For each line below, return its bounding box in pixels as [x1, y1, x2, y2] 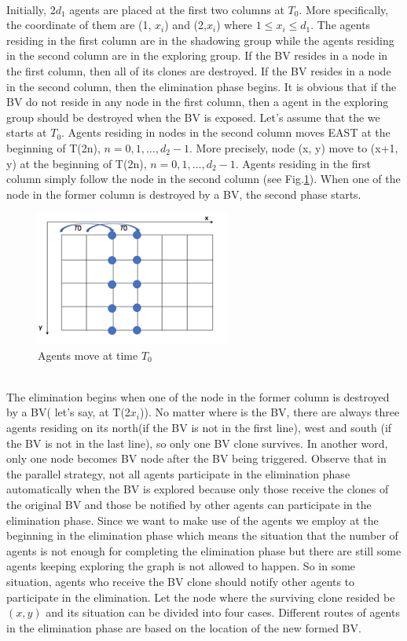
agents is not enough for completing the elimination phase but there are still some [6, 542, 401, 559]
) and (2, [164, 16, 207, 33]
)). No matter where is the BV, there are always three [140, 404, 400, 420]
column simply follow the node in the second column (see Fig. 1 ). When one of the [6, 170, 401, 187]
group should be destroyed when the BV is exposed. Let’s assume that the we [6, 108, 380, 125]
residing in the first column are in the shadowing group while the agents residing [6, 31, 394, 48]
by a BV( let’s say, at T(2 [6, 404, 130, 420]
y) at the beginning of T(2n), [6, 155, 147, 171]
